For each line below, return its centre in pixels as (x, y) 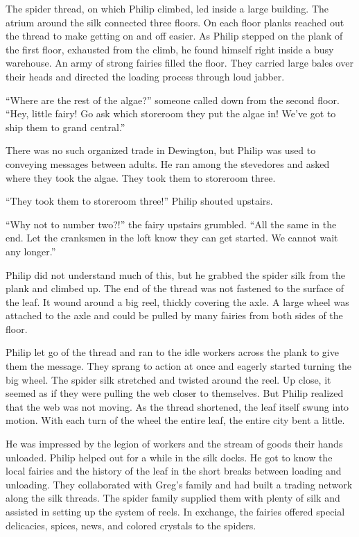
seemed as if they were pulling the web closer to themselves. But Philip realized (175, 393)
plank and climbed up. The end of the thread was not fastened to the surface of (175, 288)
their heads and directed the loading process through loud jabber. (145, 76)
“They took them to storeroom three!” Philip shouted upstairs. (139, 201)
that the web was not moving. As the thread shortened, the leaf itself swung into (177, 406)
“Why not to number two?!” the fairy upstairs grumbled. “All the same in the (171, 224)
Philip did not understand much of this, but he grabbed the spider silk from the (175, 274)
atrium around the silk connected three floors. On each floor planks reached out (175, 22)
